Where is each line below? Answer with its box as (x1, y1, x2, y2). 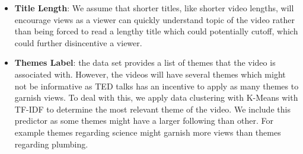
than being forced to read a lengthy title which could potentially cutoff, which (14, 25, 298, 37)
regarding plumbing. (14, 137, 88, 150)
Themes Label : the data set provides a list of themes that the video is (14, 56, 276, 69)
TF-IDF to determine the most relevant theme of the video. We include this (14, 102, 291, 115)
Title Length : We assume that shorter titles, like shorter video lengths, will (14, 2, 294, 14)
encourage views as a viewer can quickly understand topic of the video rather (14, 13, 295, 25)
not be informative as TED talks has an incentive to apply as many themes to (14, 79, 299, 92)
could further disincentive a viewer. (14, 36, 142, 49)
